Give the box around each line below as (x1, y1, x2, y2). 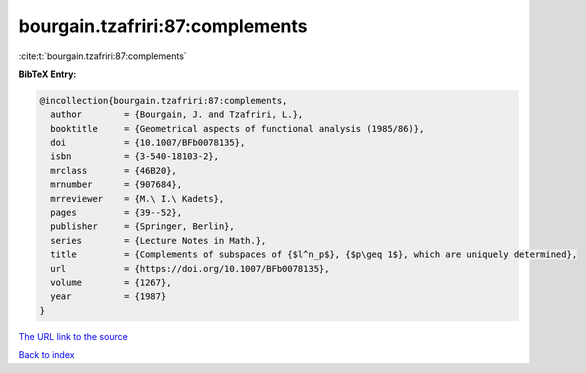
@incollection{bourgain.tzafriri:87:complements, (39, 95, 288, 106)
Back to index (18, 349, 75, 361)
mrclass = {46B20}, (50, 165, 177, 176)
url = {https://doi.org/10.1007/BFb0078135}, (50, 263, 330, 274)
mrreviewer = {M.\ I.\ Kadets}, (50, 193, 225, 204)
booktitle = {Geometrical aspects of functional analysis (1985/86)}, (50, 123, 425, 134)
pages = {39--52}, (50, 207, 183, 219)
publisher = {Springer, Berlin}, (50, 221, 235, 232)
